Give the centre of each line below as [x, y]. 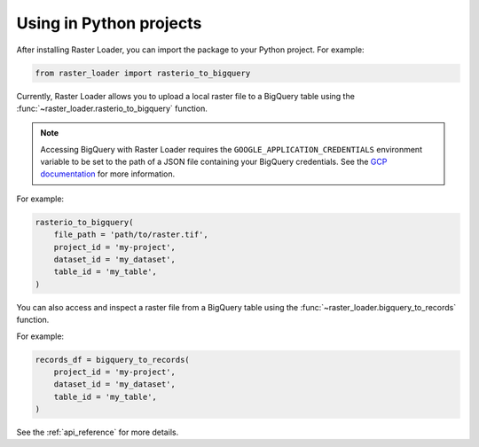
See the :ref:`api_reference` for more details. [98, 432]
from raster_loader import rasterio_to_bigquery [143, 73]
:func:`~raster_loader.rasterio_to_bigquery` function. [112, 108]
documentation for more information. [108, 174]
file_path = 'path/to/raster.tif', [131, 235]
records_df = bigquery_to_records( [112, 360]
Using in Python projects [109, 23]
